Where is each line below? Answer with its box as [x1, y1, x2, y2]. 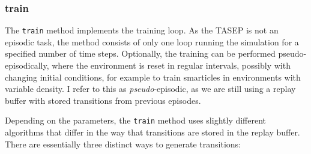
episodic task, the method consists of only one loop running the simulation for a [5, 35, 299, 48]
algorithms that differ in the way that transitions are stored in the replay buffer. [5, 126, 300, 138]
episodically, [5, 59, 49, 72]
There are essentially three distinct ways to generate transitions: [5, 137, 241, 150]
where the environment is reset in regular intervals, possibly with [52, 59, 291, 72]
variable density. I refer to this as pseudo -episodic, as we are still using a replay [5, 82, 296, 95]
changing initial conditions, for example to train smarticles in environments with [5, 70, 301, 83]
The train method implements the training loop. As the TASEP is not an [5, 24, 279, 36]
